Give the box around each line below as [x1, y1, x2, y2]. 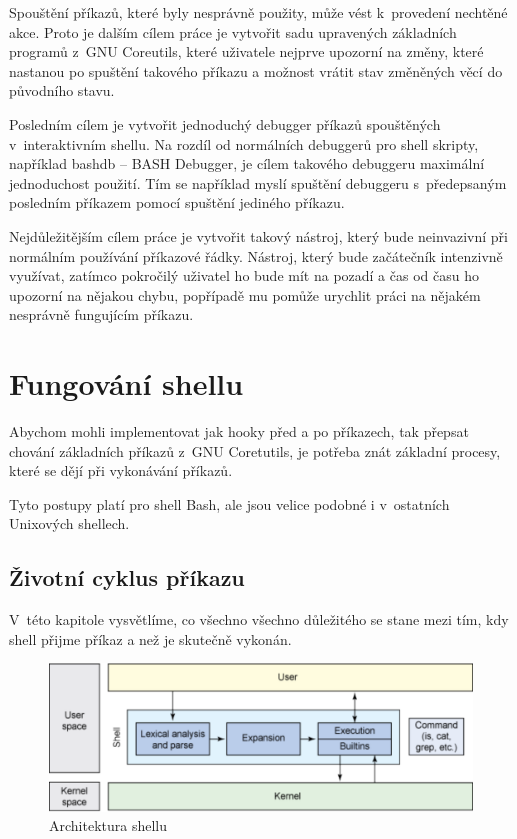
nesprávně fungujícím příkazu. [9, 304, 194, 325]
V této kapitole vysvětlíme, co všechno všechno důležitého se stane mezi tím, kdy [9, 609, 509, 630]
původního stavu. [9, 80, 115, 101]
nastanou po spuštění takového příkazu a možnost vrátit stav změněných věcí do [9, 60, 503, 81]
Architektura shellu [49, 815, 168, 836]
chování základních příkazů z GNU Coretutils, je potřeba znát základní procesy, [9, 440, 501, 461]
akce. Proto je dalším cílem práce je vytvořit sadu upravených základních [9, 21, 457, 42]
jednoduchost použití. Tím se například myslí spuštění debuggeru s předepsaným [9, 172, 507, 193]
